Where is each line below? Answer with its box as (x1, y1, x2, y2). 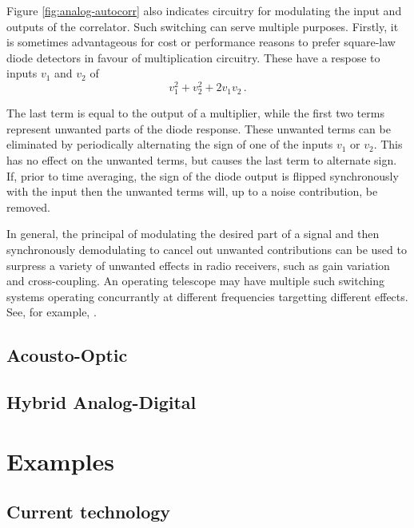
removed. (6, 198, 50, 215)
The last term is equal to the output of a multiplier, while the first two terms (6, 105, 384, 121)
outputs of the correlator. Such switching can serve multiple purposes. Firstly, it (6, 18, 399, 34)
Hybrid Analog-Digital (6, 390, 197, 415)
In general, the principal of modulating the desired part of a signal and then (6, 225, 380, 242)
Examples (6, 444, 114, 477)
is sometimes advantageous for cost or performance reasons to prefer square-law (6, 34, 396, 50)
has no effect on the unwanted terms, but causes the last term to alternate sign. (6, 151, 397, 168)
